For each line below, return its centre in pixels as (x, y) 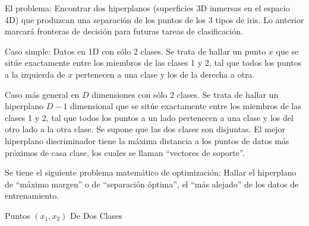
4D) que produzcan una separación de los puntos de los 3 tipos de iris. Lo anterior (154, 19)
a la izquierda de (35, 74)
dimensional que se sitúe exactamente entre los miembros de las (186, 106)
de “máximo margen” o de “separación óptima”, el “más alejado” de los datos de (152, 184)
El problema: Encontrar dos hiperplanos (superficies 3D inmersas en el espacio (147, 8)
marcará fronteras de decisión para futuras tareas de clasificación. (124, 31)
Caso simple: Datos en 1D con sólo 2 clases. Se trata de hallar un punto (135, 51)
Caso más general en (42, 94)
